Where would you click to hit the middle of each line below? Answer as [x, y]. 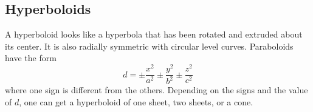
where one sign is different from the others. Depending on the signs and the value [156, 90]
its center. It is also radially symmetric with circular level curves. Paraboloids [149, 46]
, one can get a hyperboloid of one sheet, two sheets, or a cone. [136, 102]
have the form [31, 58]
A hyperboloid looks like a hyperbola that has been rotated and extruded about [154, 34]
